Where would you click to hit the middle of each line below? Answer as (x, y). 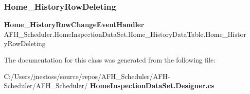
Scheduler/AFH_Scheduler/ (46, 86)
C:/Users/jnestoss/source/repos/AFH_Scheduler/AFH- (87, 76)
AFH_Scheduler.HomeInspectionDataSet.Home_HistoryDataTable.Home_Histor (125, 34)
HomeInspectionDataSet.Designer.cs (152, 86)
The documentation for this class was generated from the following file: (110, 60)
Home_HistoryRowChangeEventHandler (74, 24)
